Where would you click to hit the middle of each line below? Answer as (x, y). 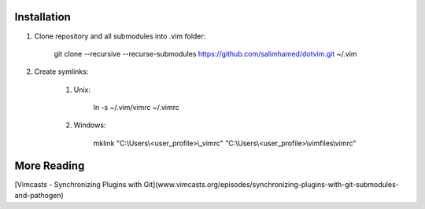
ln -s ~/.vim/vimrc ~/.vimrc (137, 108)
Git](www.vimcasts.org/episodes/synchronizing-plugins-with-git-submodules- (271, 184)
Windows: (90, 125)
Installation (42, 17)
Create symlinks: (61, 71)
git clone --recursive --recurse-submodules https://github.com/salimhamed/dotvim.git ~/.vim (205, 53)
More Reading (50, 165)
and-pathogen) (39, 196)
